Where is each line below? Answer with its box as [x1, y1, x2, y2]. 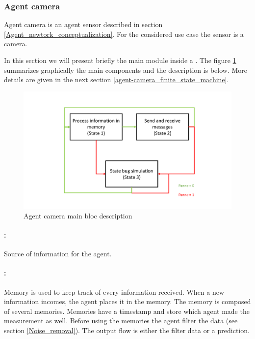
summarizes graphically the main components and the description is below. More [4, 64, 247, 75]
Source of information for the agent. [4, 248, 112, 259]
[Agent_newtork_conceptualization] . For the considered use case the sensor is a [4, 29, 244, 39]
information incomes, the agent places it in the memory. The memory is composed [4, 296, 251, 307]
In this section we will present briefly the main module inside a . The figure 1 [4, 55, 236, 65]
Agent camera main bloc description [24, 210, 132, 220]
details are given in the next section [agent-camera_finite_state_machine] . [4, 74, 229, 85]
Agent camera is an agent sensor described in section [4, 19, 163, 30]
